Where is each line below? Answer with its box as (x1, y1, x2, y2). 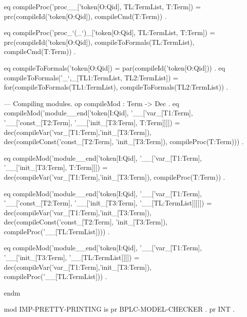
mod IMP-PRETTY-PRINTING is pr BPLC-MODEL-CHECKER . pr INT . (4, 304, 235, 314)
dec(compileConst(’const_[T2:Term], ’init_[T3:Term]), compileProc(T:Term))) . (4, 136, 244, 147)
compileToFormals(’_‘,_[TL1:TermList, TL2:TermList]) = (4, 72, 178, 82)
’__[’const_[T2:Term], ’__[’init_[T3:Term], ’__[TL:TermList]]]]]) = (4, 198, 212, 208)
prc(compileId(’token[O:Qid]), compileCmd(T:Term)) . (4, 11, 167, 21)
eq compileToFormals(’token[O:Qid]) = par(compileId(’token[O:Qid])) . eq (4, 62, 225, 73)
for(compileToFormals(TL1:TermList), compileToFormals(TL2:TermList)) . (4, 82, 228, 92)
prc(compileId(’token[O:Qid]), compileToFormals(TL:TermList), (4, 37, 194, 47)
